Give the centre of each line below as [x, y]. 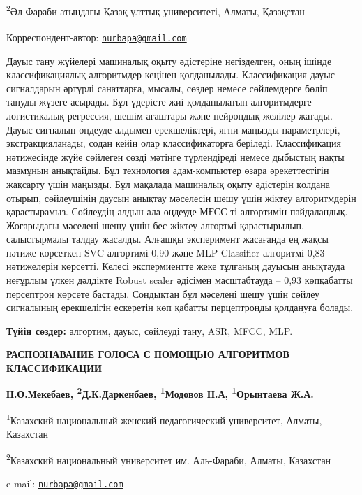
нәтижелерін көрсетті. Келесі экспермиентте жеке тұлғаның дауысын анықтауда [176, 266]
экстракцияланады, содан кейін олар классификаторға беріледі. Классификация [174, 143]
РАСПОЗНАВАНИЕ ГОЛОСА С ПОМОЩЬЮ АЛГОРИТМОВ [148, 354]
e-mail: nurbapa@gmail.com [65, 483]
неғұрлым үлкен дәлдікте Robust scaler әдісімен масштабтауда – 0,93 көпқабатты [180, 280]
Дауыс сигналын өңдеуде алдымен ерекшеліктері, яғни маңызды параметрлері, [173, 129]
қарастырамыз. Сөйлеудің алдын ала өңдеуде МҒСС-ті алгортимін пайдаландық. [177, 211]
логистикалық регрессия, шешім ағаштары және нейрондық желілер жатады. [169, 115]
